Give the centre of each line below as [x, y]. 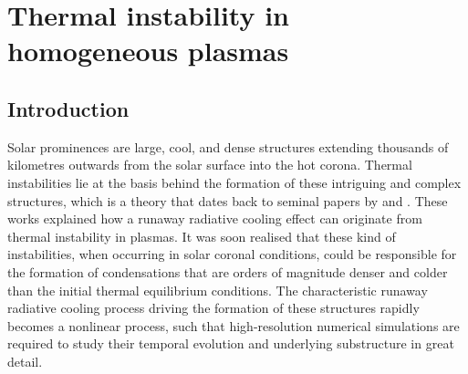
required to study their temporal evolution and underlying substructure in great [231, 343]
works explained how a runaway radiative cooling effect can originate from [215, 218]
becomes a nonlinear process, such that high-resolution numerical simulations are [234, 325]
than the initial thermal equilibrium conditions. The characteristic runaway [218, 290]
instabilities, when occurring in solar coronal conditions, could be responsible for [232, 254]
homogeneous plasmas [148, 51]
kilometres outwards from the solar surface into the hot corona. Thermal [210, 165]
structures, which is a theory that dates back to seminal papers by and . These [228, 200]
